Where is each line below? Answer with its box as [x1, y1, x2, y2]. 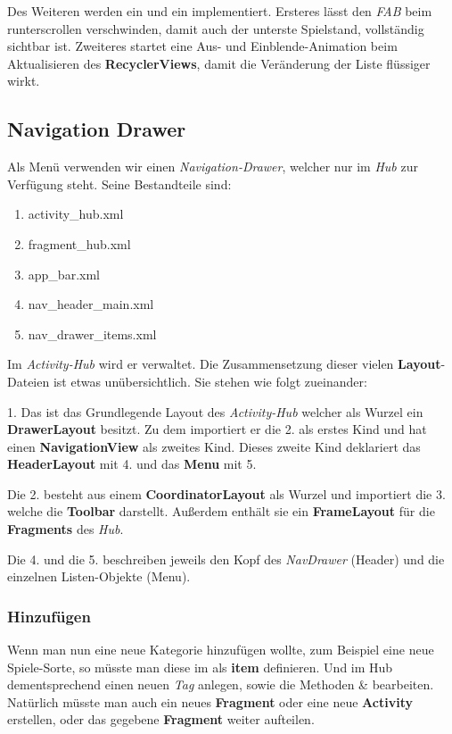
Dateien [7, 371, 50, 390]
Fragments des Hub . [7, 520, 124, 538]
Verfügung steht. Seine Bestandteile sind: [7, 174, 232, 193]
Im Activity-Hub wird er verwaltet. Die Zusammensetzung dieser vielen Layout [7, 354, 441, 373]
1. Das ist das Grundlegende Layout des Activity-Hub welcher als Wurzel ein [7, 402, 423, 421]
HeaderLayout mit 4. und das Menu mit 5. [7, 455, 257, 473]
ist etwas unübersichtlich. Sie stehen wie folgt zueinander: [53, 371, 367, 390]
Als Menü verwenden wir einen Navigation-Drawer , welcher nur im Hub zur [7, 157, 418, 176]
